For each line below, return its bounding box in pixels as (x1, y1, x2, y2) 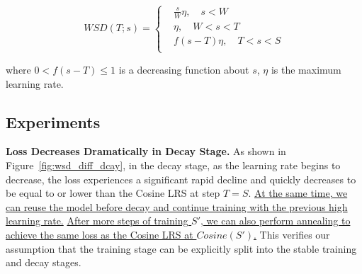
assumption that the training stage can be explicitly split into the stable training (6, 241, 357, 256)
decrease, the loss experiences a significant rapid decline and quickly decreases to (6, 171, 356, 186)
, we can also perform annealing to (200, 213, 351, 228)
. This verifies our (254, 227, 330, 241)
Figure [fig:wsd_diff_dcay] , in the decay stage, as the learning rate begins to (6, 157, 341, 172)
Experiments (6, 110, 101, 132)
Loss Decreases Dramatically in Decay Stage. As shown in (6, 144, 286, 159)
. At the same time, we (248, 185, 348, 200)
